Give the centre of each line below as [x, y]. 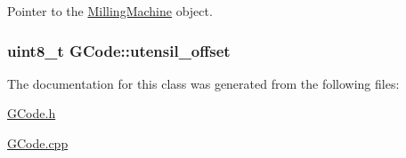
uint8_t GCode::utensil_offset [119, 50]
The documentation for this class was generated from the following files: [203, 83]
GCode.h [32, 113]
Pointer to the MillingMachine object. [110, 11]
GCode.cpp [38, 143]
